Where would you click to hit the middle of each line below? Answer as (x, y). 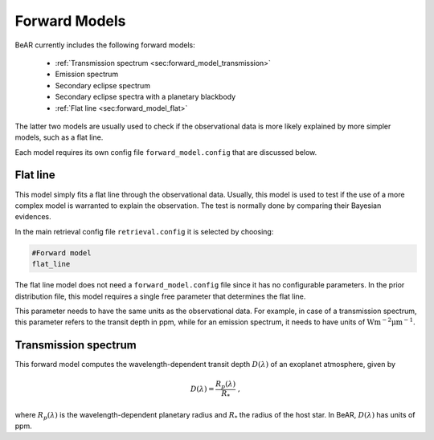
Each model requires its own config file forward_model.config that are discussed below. (166, 152)
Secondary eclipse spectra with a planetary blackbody (145, 97)
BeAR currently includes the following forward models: (105, 45)
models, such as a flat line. (59, 137)
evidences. (33, 217)
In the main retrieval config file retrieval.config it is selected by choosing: (144, 231)
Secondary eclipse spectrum (103, 85)
